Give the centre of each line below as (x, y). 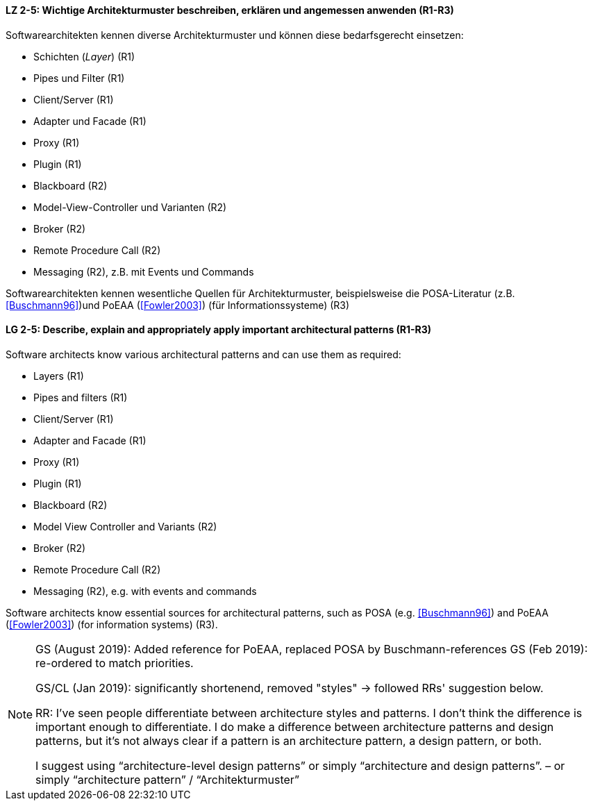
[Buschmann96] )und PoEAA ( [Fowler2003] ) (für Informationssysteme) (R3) (178, 305)
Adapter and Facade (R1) (90, 440)
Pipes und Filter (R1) (79, 78)
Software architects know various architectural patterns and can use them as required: (203, 354)
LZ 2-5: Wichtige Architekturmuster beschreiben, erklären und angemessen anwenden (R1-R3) (230, 10)
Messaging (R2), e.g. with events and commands (145, 591)
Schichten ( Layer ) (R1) (84, 56)
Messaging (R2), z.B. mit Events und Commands (144, 271)
